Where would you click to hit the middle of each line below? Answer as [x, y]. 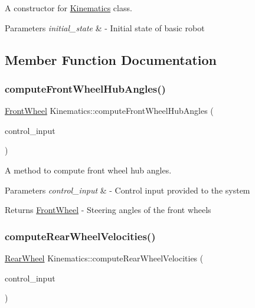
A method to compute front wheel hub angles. [88, 170]
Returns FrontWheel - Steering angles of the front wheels [108, 210]
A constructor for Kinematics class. [68, 8]
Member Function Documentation [111, 59]
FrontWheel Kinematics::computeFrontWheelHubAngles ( [109, 111]
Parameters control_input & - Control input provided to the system [127, 190]
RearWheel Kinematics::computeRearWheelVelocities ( [104, 258]
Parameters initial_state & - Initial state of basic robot [105, 27]
